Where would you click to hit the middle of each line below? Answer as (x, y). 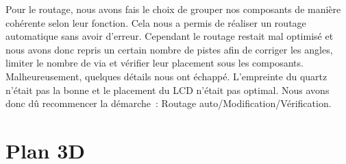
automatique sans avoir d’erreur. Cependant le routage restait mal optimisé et (170, 36)
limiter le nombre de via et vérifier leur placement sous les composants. (155, 63)
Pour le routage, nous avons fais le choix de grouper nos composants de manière (173, 9)
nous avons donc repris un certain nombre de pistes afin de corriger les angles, (169, 49)
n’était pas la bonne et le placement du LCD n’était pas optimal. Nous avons (168, 90)
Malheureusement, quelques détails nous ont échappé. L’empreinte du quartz (166, 76)
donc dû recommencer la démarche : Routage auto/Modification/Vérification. (169, 103)
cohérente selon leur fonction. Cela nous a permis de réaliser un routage (156, 22)
